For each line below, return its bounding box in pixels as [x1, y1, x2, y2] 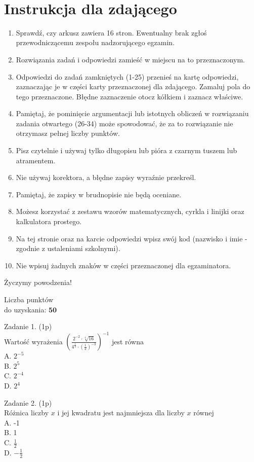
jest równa [111, 336, 144, 346]
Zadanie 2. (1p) [4, 397, 52, 408]
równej [193, 407, 214, 418]
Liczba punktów [4, 294, 54, 304]
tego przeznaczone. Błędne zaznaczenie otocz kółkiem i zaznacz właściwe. [16, 91, 243, 101]
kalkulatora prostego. [16, 216, 82, 227]
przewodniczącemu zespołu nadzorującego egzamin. [16, 37, 175, 48]
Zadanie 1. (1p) [4, 321, 52, 332]
